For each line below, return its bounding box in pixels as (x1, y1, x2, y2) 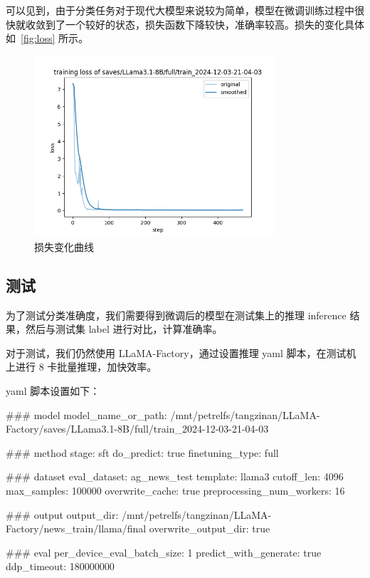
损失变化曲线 (34, 239, 94, 254)
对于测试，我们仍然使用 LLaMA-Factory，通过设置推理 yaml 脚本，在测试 (6, 345, 347, 360)
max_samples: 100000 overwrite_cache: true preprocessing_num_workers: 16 (6, 482, 345, 497)
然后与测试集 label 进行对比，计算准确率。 (25, 321, 223, 336)
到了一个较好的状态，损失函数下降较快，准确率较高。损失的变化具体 (45, 16, 364, 31)
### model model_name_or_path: (6, 407, 167, 422)
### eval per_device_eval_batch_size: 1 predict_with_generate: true (6, 545, 322, 559)
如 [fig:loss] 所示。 (6, 31, 89, 46)
